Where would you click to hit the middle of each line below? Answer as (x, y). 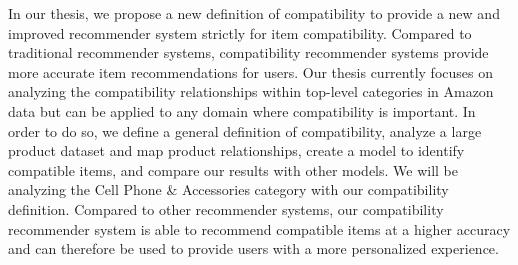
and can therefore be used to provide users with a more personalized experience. (253, 248)
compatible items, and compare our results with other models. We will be (233, 169)
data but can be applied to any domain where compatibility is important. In (242, 110)
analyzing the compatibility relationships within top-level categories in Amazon (251, 91)
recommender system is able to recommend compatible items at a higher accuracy (259, 228)
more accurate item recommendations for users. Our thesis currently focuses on (250, 71)
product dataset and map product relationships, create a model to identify (236, 150)
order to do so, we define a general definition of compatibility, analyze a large (245, 130)
